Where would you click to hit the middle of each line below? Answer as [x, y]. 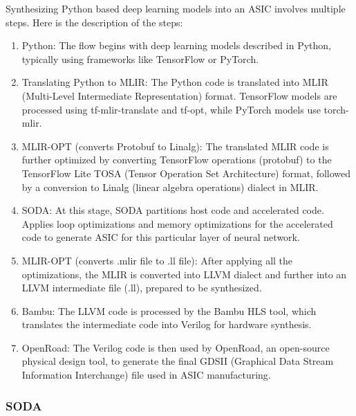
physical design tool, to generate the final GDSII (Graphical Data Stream [178, 361]
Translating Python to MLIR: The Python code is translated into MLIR [175, 82]
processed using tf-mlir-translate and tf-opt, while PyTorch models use [171, 109]
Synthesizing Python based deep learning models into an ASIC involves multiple [176, 8]
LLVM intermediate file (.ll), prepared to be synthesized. [142, 288]
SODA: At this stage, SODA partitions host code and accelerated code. [173, 210]
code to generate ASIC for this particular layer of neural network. [161, 237]
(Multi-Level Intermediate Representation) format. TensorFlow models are [179, 95]
